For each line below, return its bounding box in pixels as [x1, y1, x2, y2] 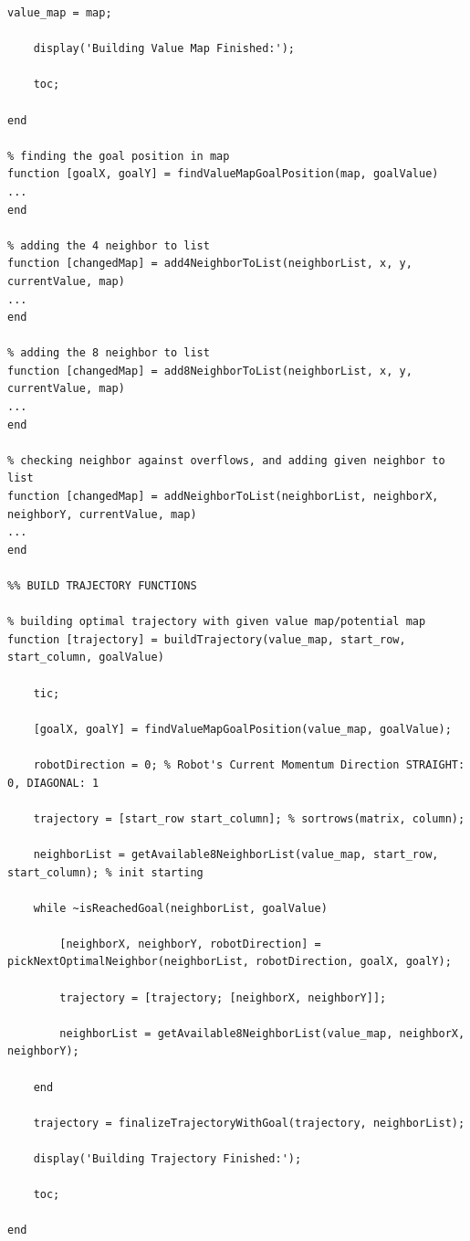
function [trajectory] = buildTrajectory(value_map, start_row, [7, 632, 406, 646]
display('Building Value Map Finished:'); [33, 42, 295, 56]
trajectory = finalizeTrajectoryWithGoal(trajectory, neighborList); [33, 1116, 465, 1130]
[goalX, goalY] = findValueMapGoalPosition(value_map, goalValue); [33, 722, 452, 736]
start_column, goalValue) [7, 651, 164, 664]
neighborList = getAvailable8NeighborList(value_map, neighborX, [59, 1026, 465, 1040]
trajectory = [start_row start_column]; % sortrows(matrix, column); [33, 811, 465, 825]
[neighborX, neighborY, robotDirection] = [59, 937, 321, 950]
